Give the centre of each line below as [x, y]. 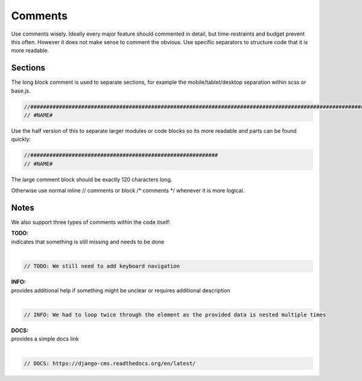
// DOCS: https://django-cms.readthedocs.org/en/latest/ [110, 363]
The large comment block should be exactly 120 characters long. [92, 179]
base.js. [21, 91]
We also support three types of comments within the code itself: [91, 222]
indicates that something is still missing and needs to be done [88, 242]
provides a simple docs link [45, 339]
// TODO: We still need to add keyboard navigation [102, 266]
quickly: [21, 139]
